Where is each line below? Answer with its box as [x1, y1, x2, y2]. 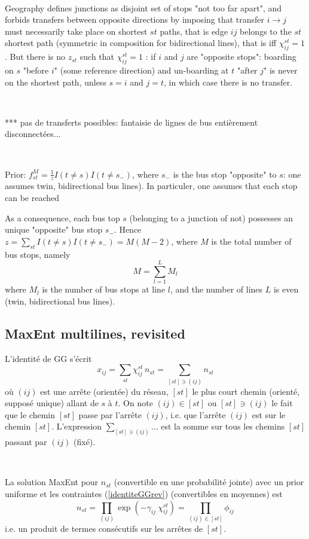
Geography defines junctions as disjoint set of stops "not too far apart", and [5, 1, 282, 14]
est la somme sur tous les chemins [161, 420, 285, 433]
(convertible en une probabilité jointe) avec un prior [114, 476, 304, 488]
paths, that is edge [160, 25, 228, 37]
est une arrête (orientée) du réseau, [40, 385, 169, 397]
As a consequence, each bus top [5, 211, 120, 224]
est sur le [252, 408, 286, 421]
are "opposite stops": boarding [186, 50, 296, 63]
